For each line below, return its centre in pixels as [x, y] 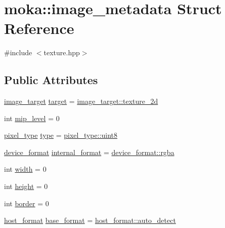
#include [18, 52]
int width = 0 [25, 169]
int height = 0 [26, 186]
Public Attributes [51, 80]
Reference [39, 28]
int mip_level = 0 [32, 118]
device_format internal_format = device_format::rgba [89, 152]
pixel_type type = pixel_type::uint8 [61, 135]
